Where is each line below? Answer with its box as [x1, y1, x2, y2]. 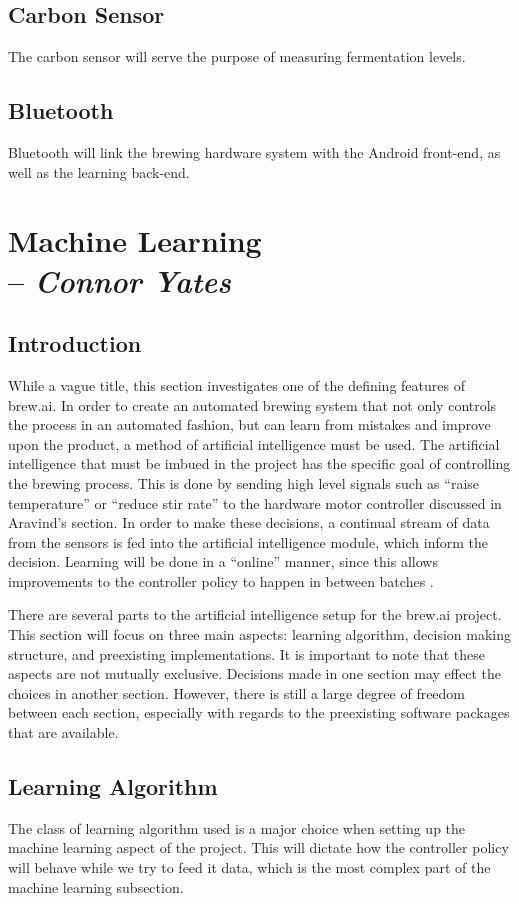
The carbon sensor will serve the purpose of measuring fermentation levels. [8, 46, 466, 67]
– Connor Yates [8, 259, 231, 301]
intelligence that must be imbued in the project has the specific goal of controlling [8, 453, 511, 474]
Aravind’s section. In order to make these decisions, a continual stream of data [8, 512, 490, 533]
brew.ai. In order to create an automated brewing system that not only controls [8, 394, 497, 415]
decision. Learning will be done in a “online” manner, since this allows [8, 551, 438, 572]
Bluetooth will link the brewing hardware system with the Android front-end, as [8, 142, 501, 162]
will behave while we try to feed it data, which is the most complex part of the [8, 857, 491, 878]
